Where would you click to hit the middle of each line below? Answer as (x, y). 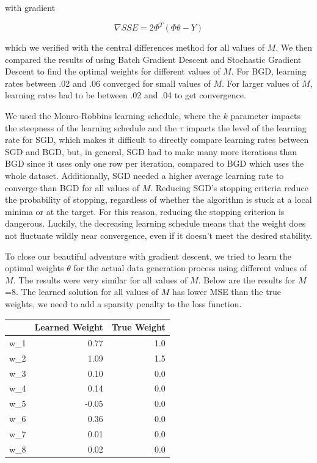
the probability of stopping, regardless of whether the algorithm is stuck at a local (158, 199)
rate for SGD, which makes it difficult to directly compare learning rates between (157, 140)
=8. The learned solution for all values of (82, 292)
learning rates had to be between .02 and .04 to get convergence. (126, 95)
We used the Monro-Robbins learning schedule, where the (113, 116)
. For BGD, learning (269, 71)
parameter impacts (265, 116)
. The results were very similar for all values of (100, 279)
